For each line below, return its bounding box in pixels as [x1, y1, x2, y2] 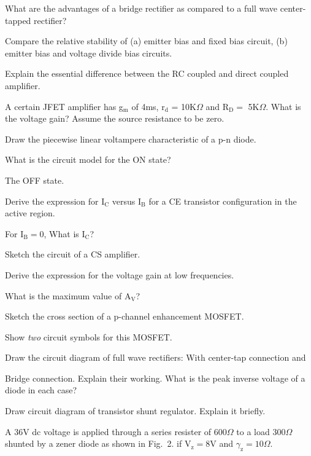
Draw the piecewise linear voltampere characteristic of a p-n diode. [5, 132, 256, 145]
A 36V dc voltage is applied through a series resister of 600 [5, 425, 227, 438]
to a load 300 [236, 425, 286, 438]
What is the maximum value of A [5, 289, 131, 302]
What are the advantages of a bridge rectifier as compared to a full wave [5, 2, 278, 14]
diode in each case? [5, 383, 77, 396]
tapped [5, 14, 31, 26]
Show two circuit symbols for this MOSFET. [5, 330, 172, 343]
